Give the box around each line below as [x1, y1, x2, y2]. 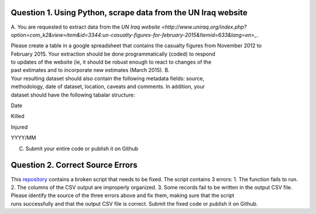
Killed [11, 113, 25, 120]
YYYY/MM [11, 134, 36, 141]
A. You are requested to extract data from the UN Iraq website [11, 23, 160, 30]
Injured [11, 123, 28, 130]
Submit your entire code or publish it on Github [25, 145, 139, 152]
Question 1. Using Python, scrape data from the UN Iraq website [11, 8, 248, 18]
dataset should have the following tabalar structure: [11, 91, 135, 98]
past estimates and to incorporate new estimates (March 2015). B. [11, 67, 170, 74]
